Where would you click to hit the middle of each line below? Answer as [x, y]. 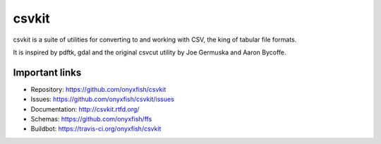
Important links [47, 72]
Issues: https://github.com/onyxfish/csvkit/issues [102, 100]
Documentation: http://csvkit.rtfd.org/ [85, 109]
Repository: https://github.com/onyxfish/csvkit [98, 89]
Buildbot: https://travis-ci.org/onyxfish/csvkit [96, 129]
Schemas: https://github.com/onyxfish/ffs [91, 119]
